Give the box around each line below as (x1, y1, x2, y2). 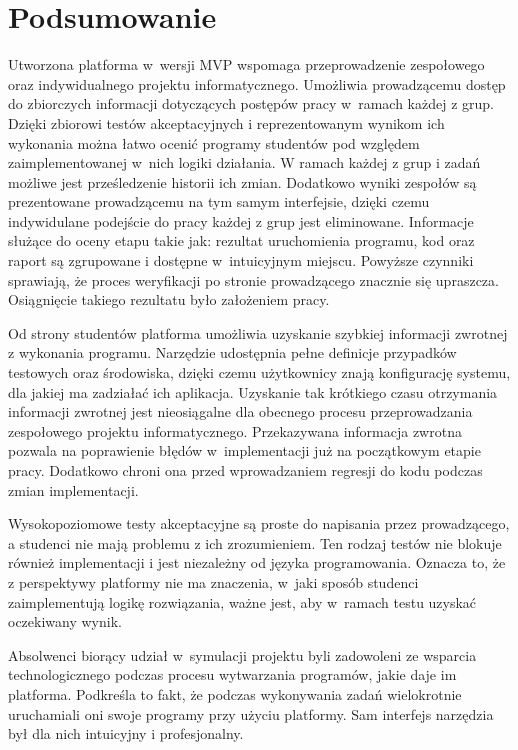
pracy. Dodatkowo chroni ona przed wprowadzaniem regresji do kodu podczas (8, 460, 483, 480)
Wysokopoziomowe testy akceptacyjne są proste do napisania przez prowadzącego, (8, 513, 510, 534)
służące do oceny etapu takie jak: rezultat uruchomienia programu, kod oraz (8, 230, 475, 251)
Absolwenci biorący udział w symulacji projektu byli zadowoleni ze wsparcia (8, 644, 477, 665)
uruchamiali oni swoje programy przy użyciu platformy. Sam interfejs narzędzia (8, 703, 494, 724)
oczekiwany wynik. (8, 611, 122, 632)
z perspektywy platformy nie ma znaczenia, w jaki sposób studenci (8, 571, 419, 592)
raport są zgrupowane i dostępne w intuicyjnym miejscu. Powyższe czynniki (8, 250, 474, 271)
